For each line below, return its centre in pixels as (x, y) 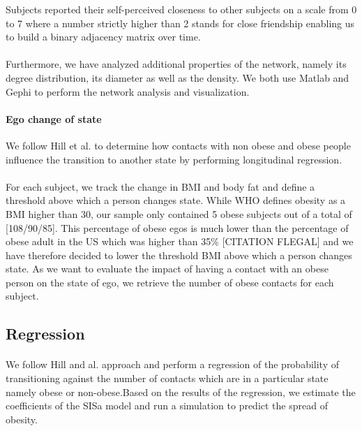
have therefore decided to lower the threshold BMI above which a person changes (179, 255)
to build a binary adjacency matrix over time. (103, 37)
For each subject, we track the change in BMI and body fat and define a (160, 186)
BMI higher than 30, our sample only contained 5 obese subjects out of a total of (179, 213)
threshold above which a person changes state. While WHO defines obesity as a (176, 200)
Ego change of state (54, 118)
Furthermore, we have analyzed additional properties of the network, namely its (176, 64)
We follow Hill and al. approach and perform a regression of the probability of (173, 364)
